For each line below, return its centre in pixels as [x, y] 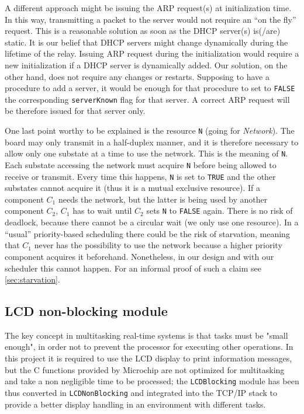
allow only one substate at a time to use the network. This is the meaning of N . [146, 153]
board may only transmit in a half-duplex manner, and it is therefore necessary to [152, 142]
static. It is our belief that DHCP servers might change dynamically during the [146, 42]
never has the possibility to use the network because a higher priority [158, 245]
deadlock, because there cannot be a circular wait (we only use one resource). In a [152, 222]
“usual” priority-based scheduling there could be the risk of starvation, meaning [147, 233]
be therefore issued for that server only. [75, 111]
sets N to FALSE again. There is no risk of [220, 211]
